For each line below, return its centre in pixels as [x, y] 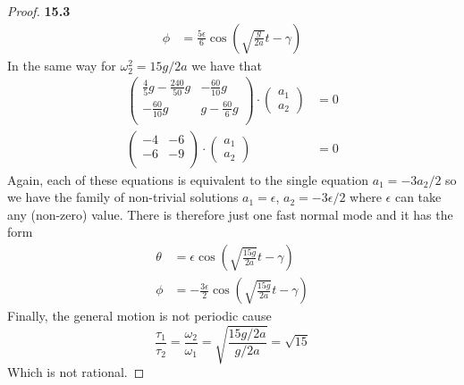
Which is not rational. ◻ [76, 372]
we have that [227, 65]
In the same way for [62, 65]
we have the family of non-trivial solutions [123, 197]
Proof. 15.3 [39, 11]
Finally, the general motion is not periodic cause [139, 316]
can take [418, 197]
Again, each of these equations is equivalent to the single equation [188, 179]
